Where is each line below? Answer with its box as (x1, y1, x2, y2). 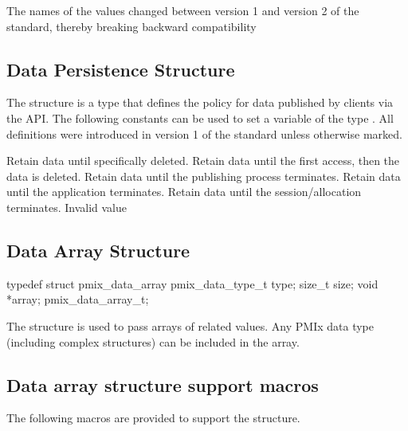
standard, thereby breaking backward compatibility (6, 18, 257, 34)
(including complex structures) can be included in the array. (6, 333, 300, 350)
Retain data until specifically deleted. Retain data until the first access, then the (6, 152, 400, 169)
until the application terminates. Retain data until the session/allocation (6, 183, 362, 200)
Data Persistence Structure (6, 57, 235, 81)
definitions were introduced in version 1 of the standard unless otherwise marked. (6, 125, 402, 142)
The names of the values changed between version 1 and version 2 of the (6, 2, 359, 18)
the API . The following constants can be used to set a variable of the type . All (6, 109, 394, 126)
